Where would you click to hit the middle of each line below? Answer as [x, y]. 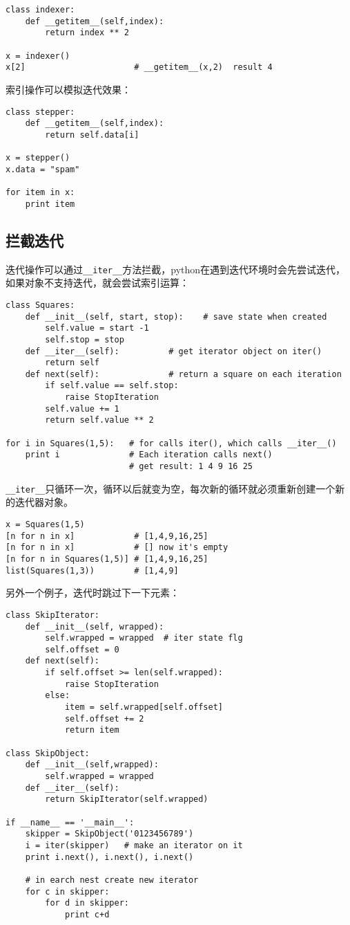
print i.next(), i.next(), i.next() [109, 857]
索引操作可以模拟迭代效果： [68, 89]
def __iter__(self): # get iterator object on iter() [174, 351]
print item [50, 204]
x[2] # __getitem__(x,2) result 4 [139, 67]
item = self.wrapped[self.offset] [144, 707]
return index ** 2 [87, 33]
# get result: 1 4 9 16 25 [191, 467]
